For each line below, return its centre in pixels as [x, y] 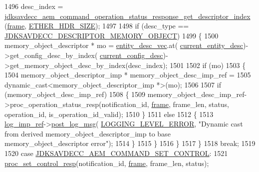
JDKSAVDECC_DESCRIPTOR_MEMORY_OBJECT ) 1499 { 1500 [112, 35]
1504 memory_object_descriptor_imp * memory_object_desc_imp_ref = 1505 [128, 75]
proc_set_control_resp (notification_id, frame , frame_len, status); [107, 163]
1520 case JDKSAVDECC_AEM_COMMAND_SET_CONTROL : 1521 [116, 153]
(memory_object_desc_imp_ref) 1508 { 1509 [75, 94]
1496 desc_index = [34, 6]
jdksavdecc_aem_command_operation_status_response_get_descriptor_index [128, 16]
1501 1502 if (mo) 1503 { [208, 65]
